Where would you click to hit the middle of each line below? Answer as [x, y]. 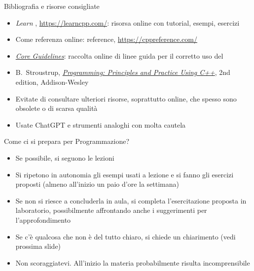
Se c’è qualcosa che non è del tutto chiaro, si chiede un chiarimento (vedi [126, 236]
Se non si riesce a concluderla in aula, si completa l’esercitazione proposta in [131, 200]
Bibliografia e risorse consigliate [52, 6]
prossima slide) [38, 246]
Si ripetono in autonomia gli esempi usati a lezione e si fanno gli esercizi [125, 174]
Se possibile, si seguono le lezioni [65, 157]
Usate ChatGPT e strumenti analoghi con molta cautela [101, 124]
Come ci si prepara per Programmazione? [67, 141]
